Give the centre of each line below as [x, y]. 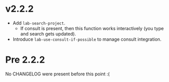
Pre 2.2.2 [25, 60]
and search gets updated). [48, 34]
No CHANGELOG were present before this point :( [57, 74]
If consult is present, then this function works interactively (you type [92, 28]
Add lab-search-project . [39, 23]
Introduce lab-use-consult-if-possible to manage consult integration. [87, 39]
